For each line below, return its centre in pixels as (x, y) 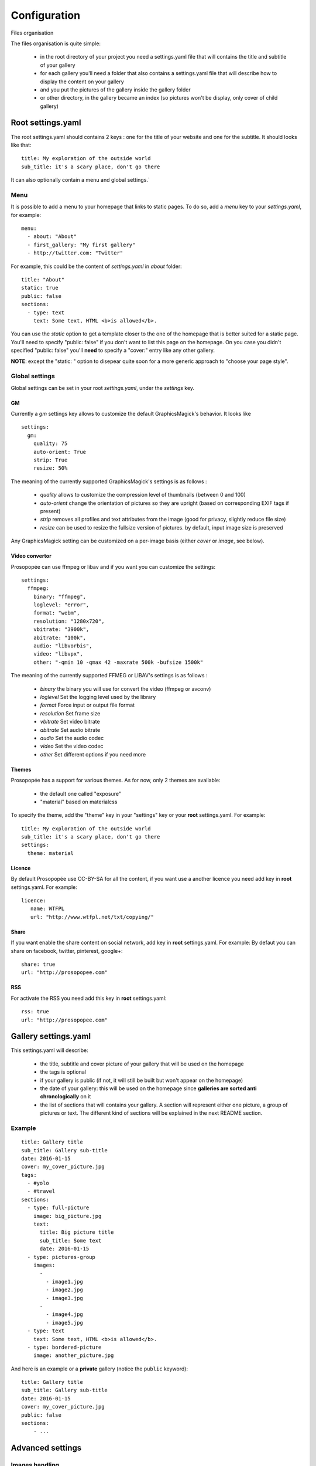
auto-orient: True (60, 452)
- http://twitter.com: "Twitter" (75, 253)
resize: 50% (50, 468)
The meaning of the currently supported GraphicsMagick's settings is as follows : (109, 481)
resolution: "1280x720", (69, 621)
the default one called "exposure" (81, 793)
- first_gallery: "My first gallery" (81, 245)
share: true (38, 964)
